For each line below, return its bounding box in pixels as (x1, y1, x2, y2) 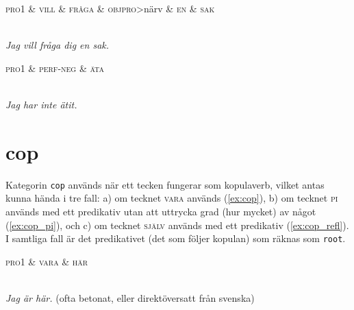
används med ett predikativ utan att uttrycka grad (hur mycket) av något (5, 204, 316, 218)
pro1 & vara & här (5, 254, 88, 268)
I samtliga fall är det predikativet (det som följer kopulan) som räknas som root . (5, 231, 346, 246)
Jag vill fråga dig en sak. (5, 38, 110, 52)
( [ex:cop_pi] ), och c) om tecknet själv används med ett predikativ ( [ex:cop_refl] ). (5, 217, 349, 232)
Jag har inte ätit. (5, 97, 77, 111)
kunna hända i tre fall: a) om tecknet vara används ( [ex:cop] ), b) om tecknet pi (5, 191, 338, 205)
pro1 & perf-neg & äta (5, 60, 105, 75)
